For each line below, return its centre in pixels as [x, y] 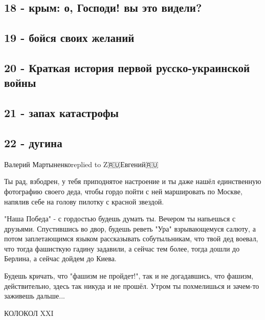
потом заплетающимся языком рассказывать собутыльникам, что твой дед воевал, [131, 238]
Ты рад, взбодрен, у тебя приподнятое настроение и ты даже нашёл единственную [133, 181]
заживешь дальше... [35, 296]
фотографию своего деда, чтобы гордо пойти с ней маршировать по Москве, [123, 191]
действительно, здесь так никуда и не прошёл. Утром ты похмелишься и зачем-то [132, 285]
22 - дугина [33, 142]
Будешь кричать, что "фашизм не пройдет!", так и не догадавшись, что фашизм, [129, 276]
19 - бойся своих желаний [69, 38]
